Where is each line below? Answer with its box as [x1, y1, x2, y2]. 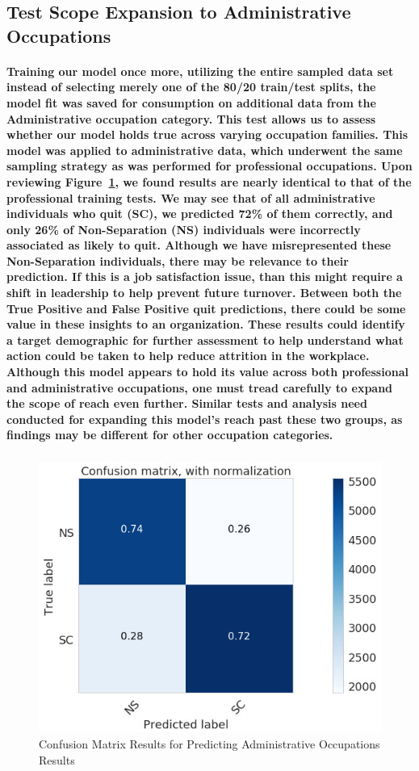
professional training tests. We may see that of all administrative [6, 189, 375, 206]
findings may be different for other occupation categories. [6, 426, 333, 443]
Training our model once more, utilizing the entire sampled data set [6, 62, 394, 79]
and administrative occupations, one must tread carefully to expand [6, 379, 393, 396]
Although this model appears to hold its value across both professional [6, 363, 409, 380]
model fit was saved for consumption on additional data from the [6, 94, 376, 111]
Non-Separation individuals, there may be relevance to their [6, 252, 349, 269]
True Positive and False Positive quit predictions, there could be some [6, 300, 406, 316]
